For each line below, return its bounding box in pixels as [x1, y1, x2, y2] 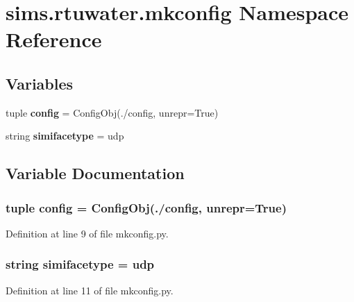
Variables [6, 72, 74, 94]
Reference [6, 25, 102, 53]
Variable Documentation [6, 162, 185, 184]
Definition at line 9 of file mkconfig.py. [6, 226, 169, 240]
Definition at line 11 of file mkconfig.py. [6, 283, 174, 297]
